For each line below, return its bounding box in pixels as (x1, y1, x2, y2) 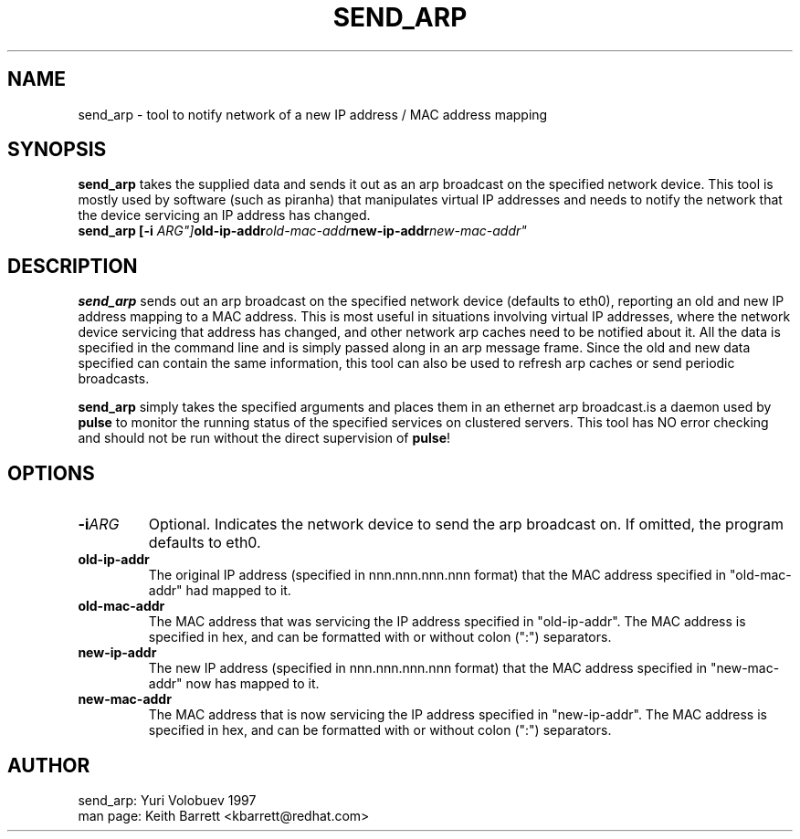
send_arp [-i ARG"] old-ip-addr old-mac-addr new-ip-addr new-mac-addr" (78, 223, 527, 239)
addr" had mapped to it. (148, 582, 291, 599)
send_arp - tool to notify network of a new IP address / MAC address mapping (78, 106, 548, 122)
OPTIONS (7, 461, 95, 485)
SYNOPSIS (7, 138, 107, 162)
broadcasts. (78, 371, 150, 387)
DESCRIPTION (7, 254, 138, 278)
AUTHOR (7, 753, 90, 777)
